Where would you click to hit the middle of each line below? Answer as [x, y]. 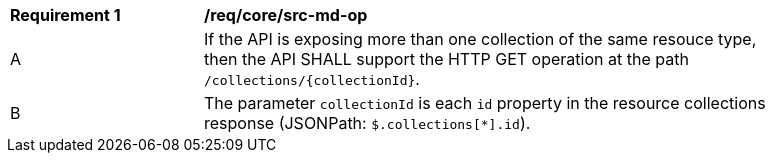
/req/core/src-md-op [286, 15]
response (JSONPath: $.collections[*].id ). [367, 123]
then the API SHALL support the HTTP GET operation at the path [446, 59]
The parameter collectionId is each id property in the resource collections [485, 103]
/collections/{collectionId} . [312, 79]
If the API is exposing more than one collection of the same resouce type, [480, 39]
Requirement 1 [65, 15]
